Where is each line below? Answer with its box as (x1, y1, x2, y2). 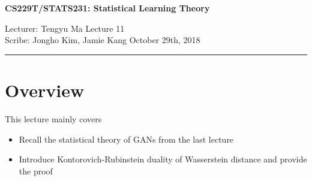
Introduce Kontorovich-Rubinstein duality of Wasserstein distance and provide (19, 153, 307, 165)
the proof (19, 164, 53, 177)
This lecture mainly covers (5, 112, 102, 125)
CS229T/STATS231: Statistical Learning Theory (5, 2, 210, 14)
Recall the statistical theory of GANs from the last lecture (19, 132, 234, 145)
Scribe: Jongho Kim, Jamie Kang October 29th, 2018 (5, 34, 200, 46)
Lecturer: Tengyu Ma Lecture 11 (5, 22, 125, 34)
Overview (5, 77, 85, 102)
